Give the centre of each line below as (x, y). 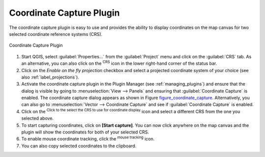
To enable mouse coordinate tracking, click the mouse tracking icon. (88, 138)
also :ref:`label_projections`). (50, 77)
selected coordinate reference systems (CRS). (56, 34)
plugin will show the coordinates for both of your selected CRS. (85, 132)
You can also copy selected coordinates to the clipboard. (79, 146)
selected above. (38, 118)
